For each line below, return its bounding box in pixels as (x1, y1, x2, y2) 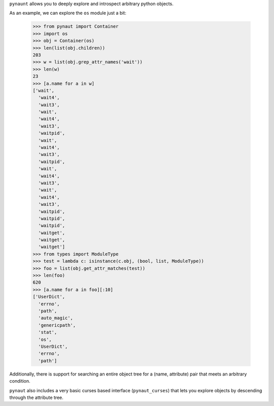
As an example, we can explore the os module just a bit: (9, 10, 126, 16)
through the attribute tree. (9, 394, 63, 400)
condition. (9, 378, 30, 384)
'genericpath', (38, 322, 76, 328)
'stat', (38, 329, 57, 335)
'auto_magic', (38, 315, 74, 321)
